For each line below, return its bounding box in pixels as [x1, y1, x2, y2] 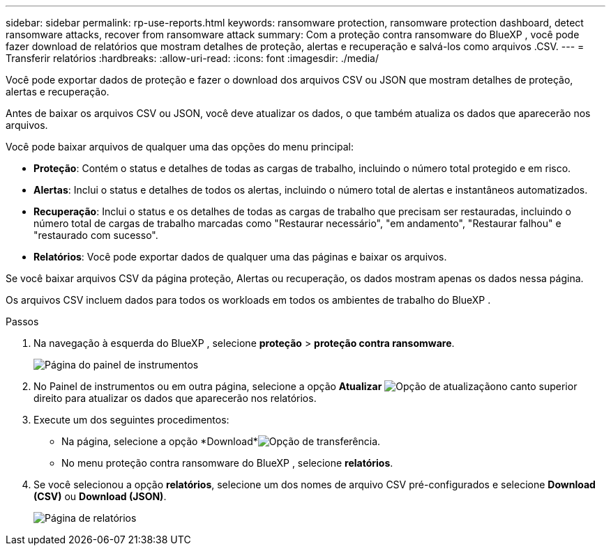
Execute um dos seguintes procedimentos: [33, 414, 229, 426]
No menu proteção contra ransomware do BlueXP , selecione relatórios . [61, 457, 393, 469]
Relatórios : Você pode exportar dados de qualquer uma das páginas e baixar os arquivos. [33, 251, 447, 263]
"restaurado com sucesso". [33, 229, 158, 241]
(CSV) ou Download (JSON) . [33, 490, 167, 502]
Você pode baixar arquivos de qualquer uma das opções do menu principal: [6, 141, 354, 153]
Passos [6, 316, 39, 327]
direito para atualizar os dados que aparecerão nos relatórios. [33, 392, 317, 404]
